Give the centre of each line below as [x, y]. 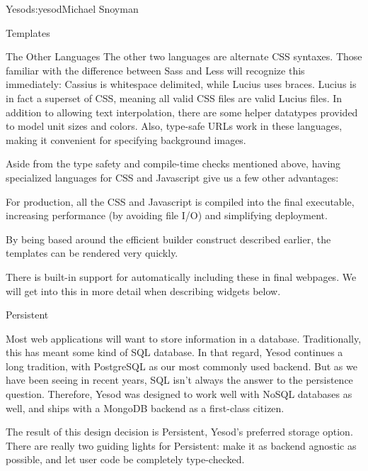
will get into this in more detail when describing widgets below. [143, 290]
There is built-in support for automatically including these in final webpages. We [181, 276]
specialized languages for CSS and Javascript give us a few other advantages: [172, 177]
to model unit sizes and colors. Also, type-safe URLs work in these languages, [174, 126]
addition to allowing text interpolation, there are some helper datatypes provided [182, 112]
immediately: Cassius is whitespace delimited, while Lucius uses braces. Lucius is [181, 84]
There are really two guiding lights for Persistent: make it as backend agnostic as [181, 445]
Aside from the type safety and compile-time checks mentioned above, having [173, 164]
